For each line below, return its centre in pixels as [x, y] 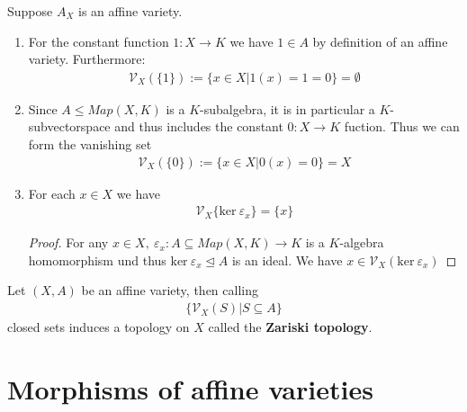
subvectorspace [69, 126]
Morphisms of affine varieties [190, 388]
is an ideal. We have [287, 260]
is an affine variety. [130, 11]
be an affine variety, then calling [170, 290]
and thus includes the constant [199, 126]
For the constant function [99, 41]
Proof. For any [68, 242]
